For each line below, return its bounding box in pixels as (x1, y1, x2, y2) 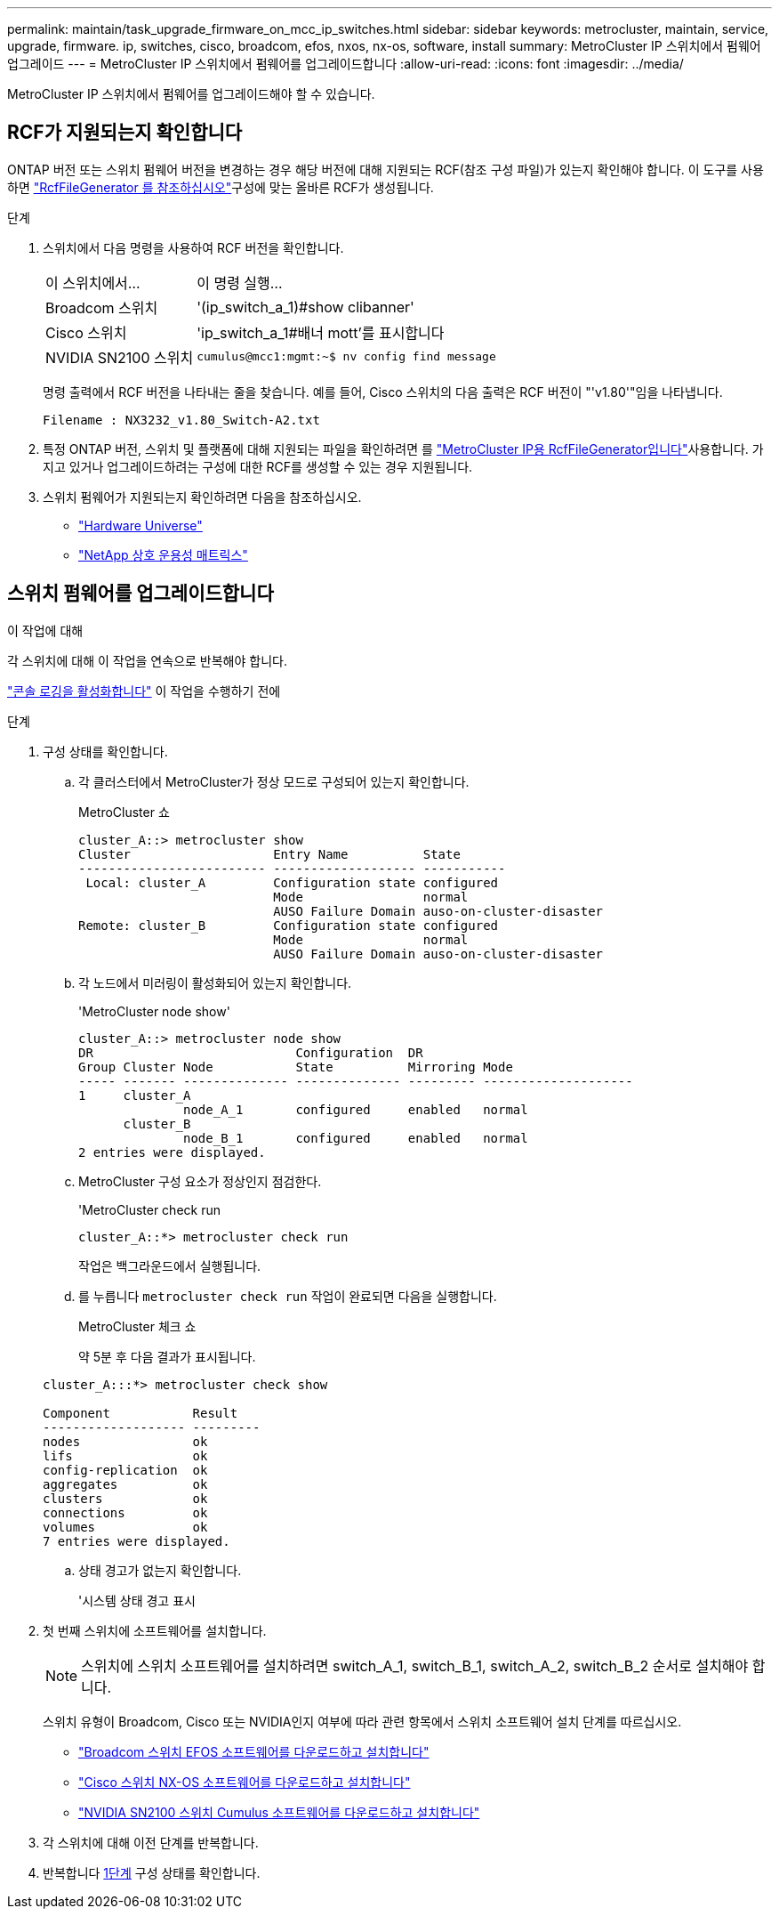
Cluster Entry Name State (78, 846, 461, 861)
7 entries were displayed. (43, 1533, 230, 1548)
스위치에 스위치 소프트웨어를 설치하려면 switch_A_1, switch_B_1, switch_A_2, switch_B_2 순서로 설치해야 (81, 1656, 749, 1675)
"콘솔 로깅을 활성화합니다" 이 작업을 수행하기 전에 (7, 683, 281, 699)
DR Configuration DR (78, 1045, 423, 1060)
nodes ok (43, 1434, 208, 1449)
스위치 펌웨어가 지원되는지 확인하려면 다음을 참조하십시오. (43, 489, 362, 505)
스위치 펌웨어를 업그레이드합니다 (7, 582, 274, 605)
